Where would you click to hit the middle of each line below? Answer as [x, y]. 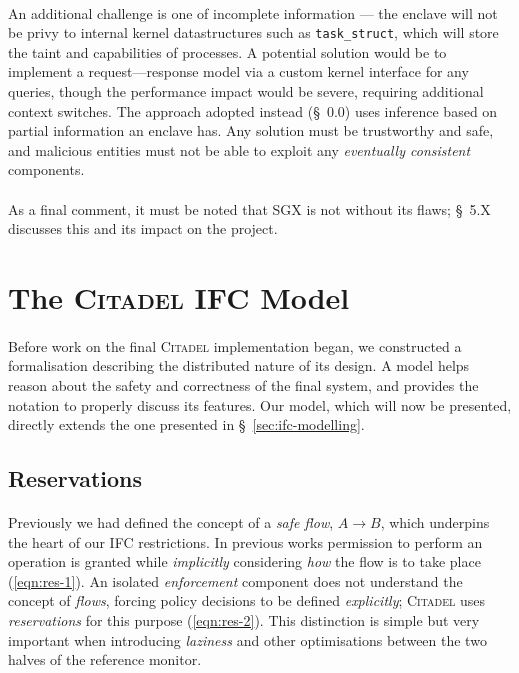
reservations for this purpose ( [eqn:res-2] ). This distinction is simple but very [244, 620]
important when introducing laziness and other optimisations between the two [247, 639]
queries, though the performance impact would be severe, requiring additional [246, 91]
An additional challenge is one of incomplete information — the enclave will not [253, 12]
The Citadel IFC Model [179, 296]
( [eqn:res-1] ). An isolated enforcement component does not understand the [235, 580]
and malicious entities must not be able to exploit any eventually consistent [239, 149]
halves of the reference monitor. [105, 659]
